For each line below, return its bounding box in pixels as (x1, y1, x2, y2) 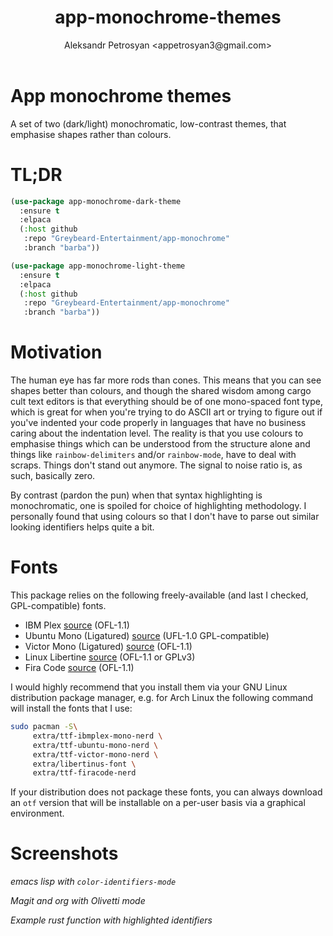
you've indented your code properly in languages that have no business (10, 417, 307, 429)
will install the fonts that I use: (10, 702, 133, 714)
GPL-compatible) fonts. (10, 600, 107, 611)
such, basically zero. (10, 470, 96, 482)
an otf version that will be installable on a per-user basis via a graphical (10, 797, 306, 809)
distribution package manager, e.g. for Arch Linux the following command (10, 692, 314, 703)
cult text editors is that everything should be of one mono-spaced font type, (10, 396, 323, 408)
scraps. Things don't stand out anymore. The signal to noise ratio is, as (10, 459, 303, 471)
